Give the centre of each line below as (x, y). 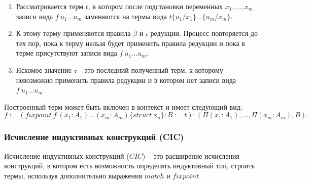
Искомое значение (44, 70)
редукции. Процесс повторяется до (204, 33)
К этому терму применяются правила (73, 33)
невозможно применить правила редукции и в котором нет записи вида (126, 80)
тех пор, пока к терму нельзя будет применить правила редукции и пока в (130, 43)
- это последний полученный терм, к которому (151, 70)
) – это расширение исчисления (191, 155)
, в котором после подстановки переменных (155, 6)
